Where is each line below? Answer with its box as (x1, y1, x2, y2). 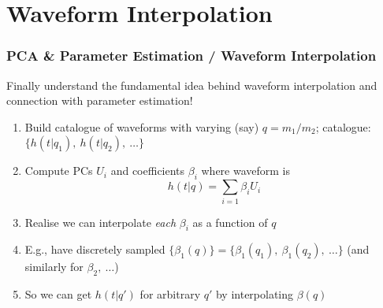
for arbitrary (139, 286, 201, 302)
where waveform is (201, 162, 291, 179)
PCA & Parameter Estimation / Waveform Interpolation (6, 46, 377, 65)
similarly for (24, 258, 84, 275)
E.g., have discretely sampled (24, 241, 165, 258)
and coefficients (110, 162, 185, 179)
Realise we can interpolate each (24, 213, 177, 230)
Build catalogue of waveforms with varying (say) (24, 118, 259, 135)
